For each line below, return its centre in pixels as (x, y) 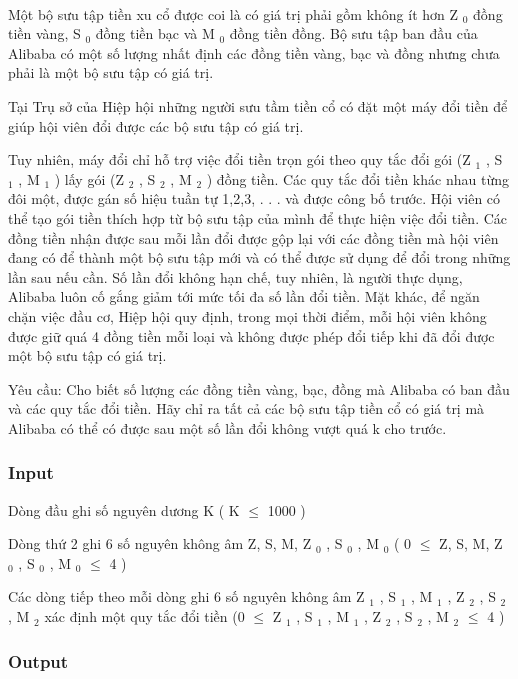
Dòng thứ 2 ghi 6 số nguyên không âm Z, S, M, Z (160, 543)
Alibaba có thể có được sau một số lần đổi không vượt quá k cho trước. (227, 427)
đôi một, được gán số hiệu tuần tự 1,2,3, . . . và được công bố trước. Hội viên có (254, 198)
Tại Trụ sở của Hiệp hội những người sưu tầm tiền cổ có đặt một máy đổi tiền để (258, 105)
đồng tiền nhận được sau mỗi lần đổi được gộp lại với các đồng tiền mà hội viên (253, 237)
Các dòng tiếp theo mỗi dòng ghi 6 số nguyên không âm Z (186, 596)
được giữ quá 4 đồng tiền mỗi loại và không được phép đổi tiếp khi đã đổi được (251, 335)
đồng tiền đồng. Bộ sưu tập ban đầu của (353, 33)
